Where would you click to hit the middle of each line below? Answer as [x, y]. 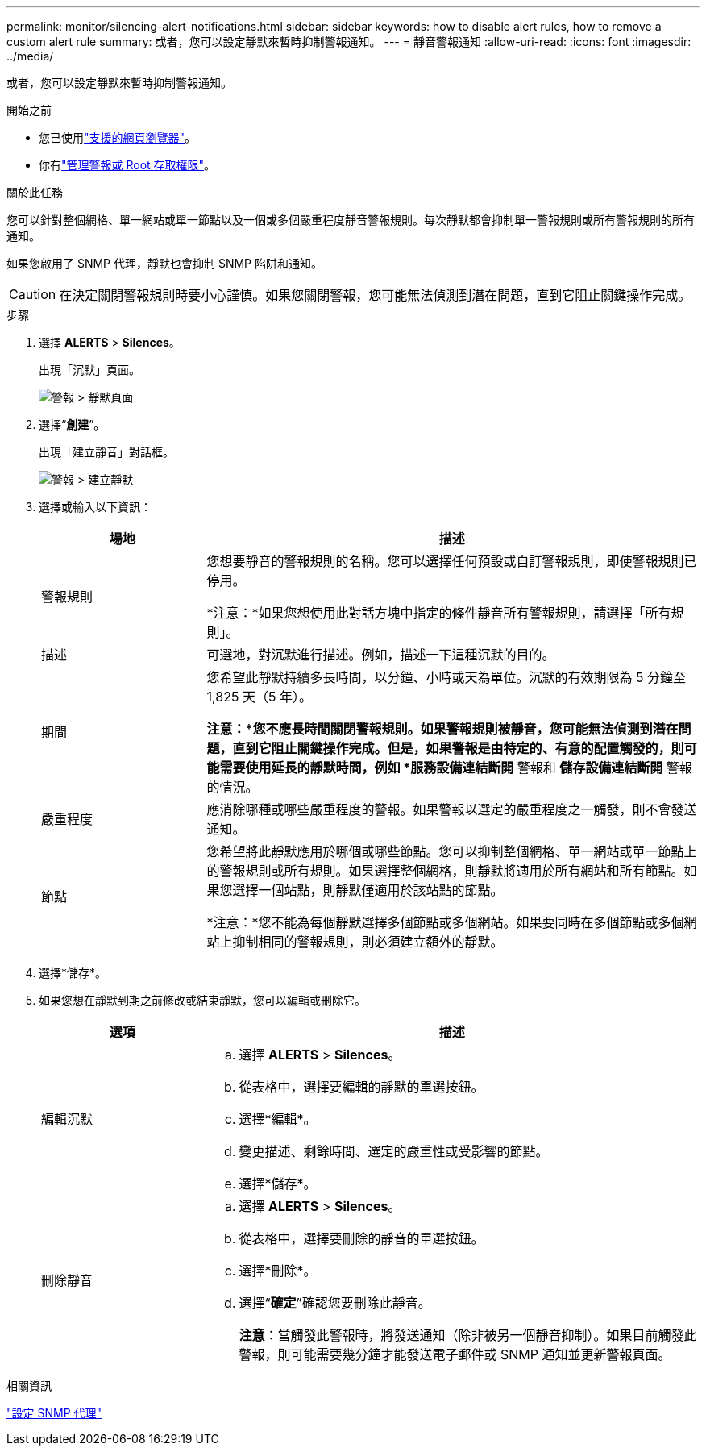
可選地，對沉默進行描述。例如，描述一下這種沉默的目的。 [381, 655]
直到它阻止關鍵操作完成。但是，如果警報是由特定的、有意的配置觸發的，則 [458, 748]
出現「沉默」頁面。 [89, 370]
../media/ [30, 56]
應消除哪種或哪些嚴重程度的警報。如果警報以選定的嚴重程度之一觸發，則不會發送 [452, 809]
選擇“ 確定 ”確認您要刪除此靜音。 [335, 1303]
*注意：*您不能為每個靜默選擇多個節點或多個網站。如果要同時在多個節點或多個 [445, 922]
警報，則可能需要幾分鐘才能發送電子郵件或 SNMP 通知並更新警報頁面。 [455, 1354]
